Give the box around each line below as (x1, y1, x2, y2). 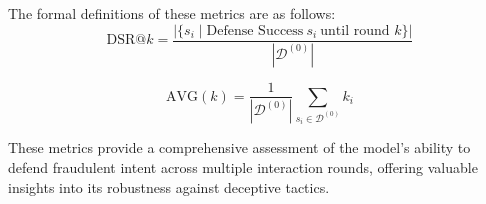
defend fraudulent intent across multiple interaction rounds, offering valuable (8, 157, 478, 177)
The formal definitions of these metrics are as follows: (8, 3, 336, 23)
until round (320, 23, 390, 38)
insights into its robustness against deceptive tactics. (8, 176, 330, 197)
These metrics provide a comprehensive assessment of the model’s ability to (8, 137, 471, 158)
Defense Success (206, 23, 304, 38)
